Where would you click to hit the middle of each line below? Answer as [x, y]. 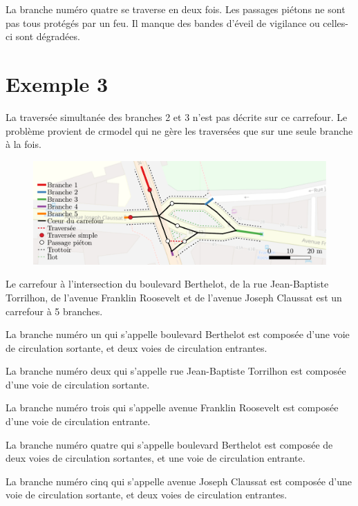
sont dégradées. [48, 36]
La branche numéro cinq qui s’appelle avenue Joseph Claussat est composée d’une [179, 481]
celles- [336, 22]
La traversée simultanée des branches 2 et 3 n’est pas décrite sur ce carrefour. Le [177, 116]
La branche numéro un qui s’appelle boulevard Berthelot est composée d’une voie [178, 334]
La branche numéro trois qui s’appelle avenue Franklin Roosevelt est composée [172, 407]
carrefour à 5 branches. [54, 311]
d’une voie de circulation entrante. [78, 421]
